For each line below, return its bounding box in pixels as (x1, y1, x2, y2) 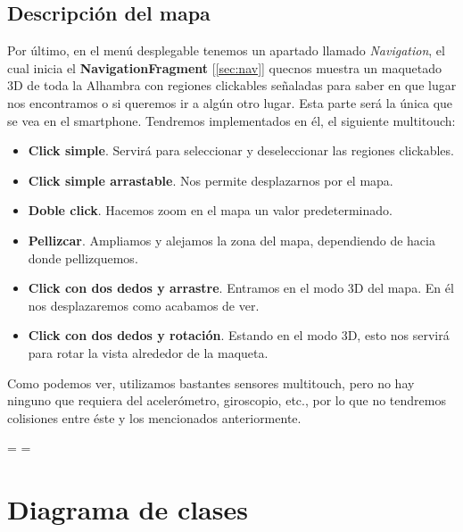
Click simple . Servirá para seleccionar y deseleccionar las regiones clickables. (28, 141, 454, 160)
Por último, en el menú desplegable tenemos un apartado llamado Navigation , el (7, 41, 445, 60)
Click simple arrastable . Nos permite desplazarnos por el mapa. (28, 170, 393, 189)
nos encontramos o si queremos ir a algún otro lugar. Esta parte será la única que (7, 93, 453, 112)
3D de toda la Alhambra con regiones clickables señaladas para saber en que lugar (7, 76, 457, 95)
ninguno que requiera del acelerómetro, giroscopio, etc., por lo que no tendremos (7, 391, 446, 410)
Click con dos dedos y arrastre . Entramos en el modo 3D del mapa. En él (28, 278, 454, 297)
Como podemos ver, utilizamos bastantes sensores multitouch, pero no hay (7, 373, 415, 392)
